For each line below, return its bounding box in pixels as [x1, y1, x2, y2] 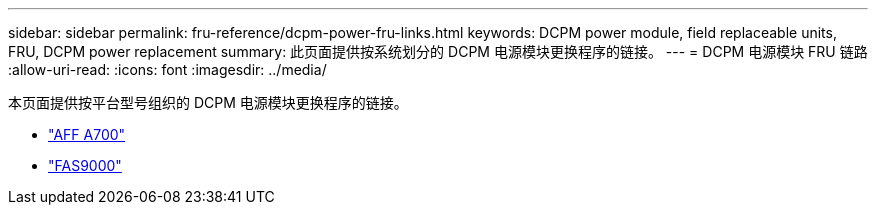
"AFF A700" [48, 126, 126, 143]
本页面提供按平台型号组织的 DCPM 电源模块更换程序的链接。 [8, 94, 408, 111]
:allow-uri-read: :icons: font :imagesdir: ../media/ [8, 61, 327, 78]
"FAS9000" [48, 157, 122, 174]
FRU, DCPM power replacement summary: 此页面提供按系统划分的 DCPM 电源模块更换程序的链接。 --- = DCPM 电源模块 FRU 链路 [8, 43, 868, 60]
